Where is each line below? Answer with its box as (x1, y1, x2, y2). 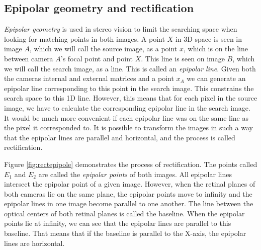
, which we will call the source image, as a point (29, 43, 178, 54)
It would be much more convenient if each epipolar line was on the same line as (4, 112, 248, 123)
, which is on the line (183, 43, 248, 54)
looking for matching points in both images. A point (4, 33, 165, 44)
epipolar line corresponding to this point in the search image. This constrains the (4, 82, 254, 93)
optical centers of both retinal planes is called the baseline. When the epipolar (4, 208, 245, 218)
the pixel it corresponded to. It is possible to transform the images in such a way (4, 122, 253, 133)
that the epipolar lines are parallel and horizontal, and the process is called (4, 132, 235, 142)
